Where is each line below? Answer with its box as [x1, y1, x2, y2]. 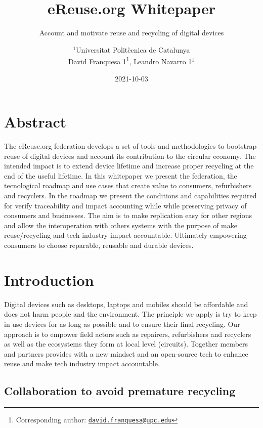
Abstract [4, 111, 67, 132]
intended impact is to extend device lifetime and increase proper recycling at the [4, 160, 254, 171]
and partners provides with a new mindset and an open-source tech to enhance [4, 348, 248, 359]
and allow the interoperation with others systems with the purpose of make [4, 220, 237, 230]
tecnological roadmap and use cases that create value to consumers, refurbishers [4, 180, 252, 191]
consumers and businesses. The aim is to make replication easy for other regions [4, 210, 252, 221]
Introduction [4, 269, 94, 290]
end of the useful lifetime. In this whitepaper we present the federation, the [4, 170, 237, 181]
